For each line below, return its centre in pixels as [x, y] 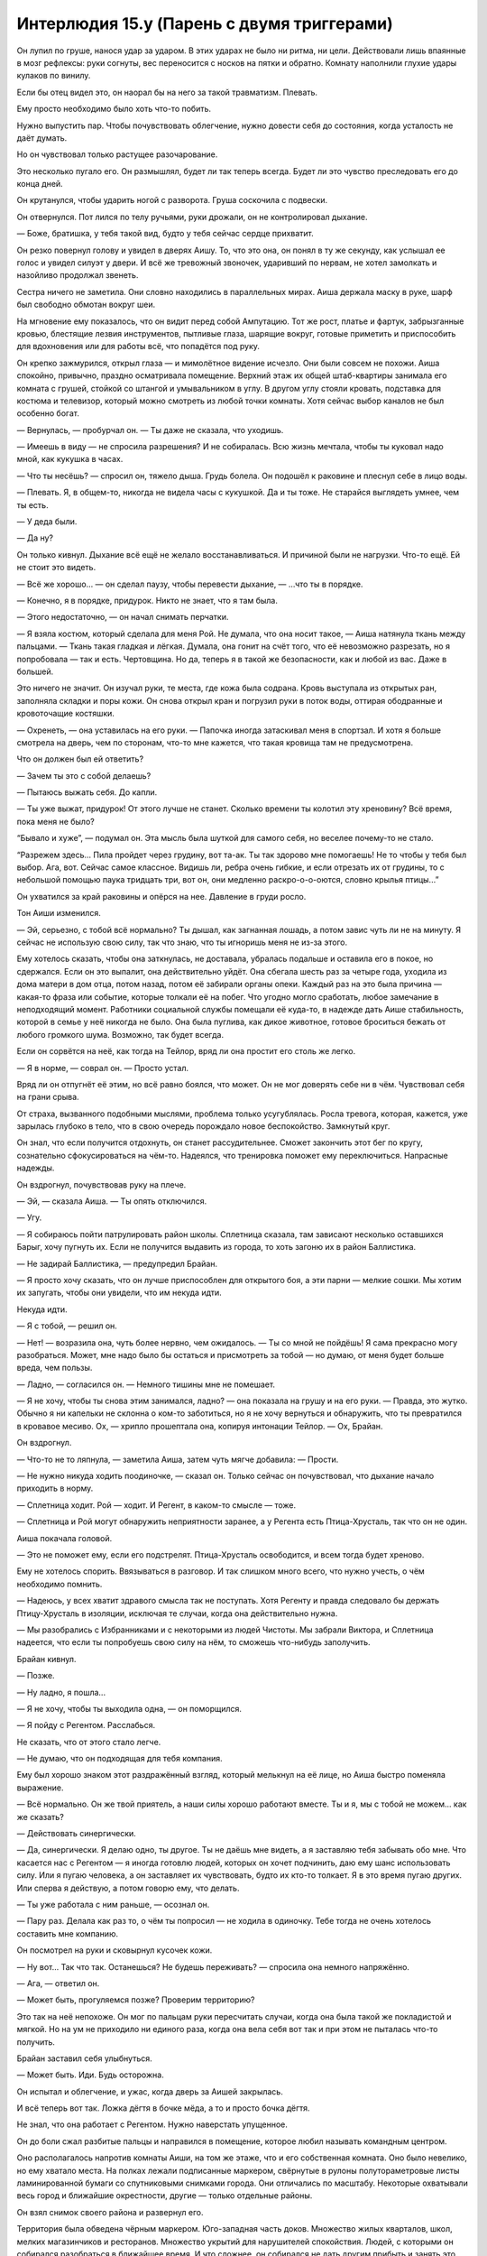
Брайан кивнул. [46, 1659]
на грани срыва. [48, 1097]
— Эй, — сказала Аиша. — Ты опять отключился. [112, 1201]
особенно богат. [48, 413]
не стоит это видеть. [56, 568]
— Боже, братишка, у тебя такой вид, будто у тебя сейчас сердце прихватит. [165, 234]
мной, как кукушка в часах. [70, 459]
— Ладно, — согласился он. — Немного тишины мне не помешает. [146, 1384]
